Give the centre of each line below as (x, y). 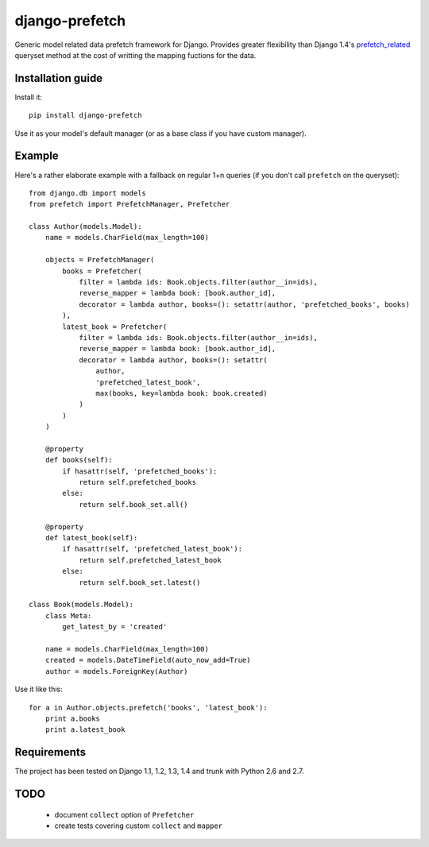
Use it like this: (39, 689)
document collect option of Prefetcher (124, 814)
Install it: (29, 97)
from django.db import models (88, 193)
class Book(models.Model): (81, 605)
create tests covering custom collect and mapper (138, 826)
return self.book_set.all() (133, 504)
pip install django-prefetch (85, 116)
